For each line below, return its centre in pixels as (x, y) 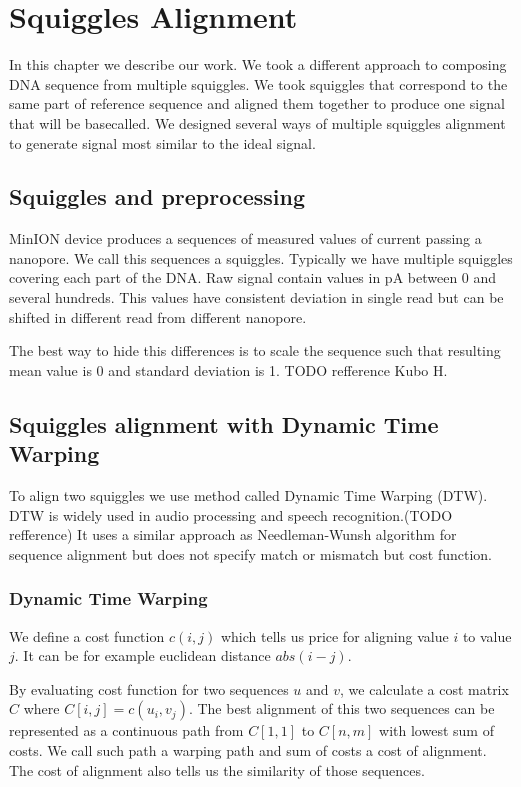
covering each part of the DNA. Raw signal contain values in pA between (233, 277)
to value (487, 635)
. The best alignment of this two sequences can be (341, 708)
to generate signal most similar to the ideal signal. (162, 142)
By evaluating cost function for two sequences (149, 688)
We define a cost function (87, 635)
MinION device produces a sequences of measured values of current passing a (245, 238)
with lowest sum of (436, 730)
